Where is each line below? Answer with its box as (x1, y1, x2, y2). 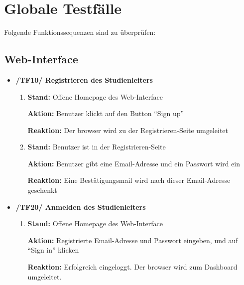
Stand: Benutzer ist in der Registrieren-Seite (27, 142, 166, 152)
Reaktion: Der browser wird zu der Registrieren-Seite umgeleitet (27, 125, 229, 135)
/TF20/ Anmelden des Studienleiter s (15, 201, 146, 212)
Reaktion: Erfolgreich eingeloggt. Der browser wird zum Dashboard (27, 262, 238, 272)
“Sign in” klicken (27, 245, 79, 255)
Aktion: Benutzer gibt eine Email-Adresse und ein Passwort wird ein (27, 158, 241, 168)
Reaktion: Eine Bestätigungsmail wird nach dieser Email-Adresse (27, 175, 231, 185)
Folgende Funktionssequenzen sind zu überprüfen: (4, 27, 156, 37)
